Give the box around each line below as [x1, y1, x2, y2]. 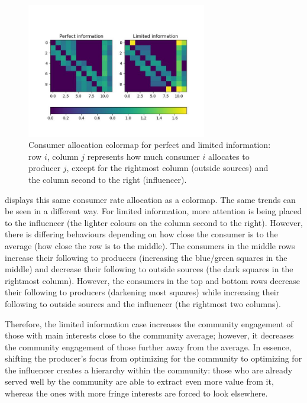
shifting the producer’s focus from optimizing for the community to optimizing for [5, 352, 302, 365]
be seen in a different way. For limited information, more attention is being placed [5, 205, 302, 217]
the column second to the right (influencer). [28, 173, 187, 185]
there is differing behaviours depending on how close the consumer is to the [5, 228, 278, 240]
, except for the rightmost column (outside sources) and [66, 162, 269, 174]
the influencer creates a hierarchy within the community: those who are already [5, 363, 293, 376]
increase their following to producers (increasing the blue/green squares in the [5, 251, 287, 263]
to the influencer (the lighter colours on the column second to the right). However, [5, 216, 303, 228]
